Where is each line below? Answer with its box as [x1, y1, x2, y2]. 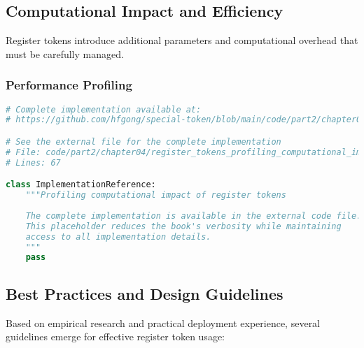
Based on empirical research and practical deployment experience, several [6, 315, 321, 330]
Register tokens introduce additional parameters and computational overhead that [6, 33, 358, 48]
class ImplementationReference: [6, 180, 156, 190]
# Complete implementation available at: [6, 104, 202, 115]
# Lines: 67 [6, 157, 61, 168]
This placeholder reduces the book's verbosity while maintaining [25, 221, 342, 231]
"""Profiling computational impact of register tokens [25, 190, 286, 201]
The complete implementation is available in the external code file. [25, 210, 362, 221]
